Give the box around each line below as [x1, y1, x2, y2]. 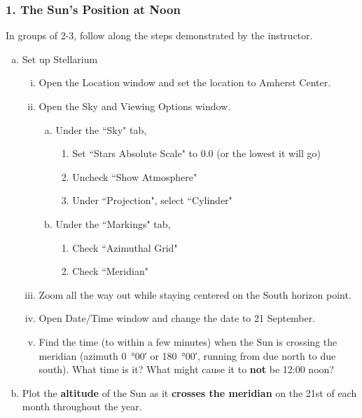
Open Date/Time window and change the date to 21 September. [39, 311, 316, 325]
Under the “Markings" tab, [55, 216, 171, 231]
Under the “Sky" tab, [55, 122, 147, 137]
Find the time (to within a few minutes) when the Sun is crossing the [39, 334, 337, 349]
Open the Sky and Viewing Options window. [39, 99, 231, 113]
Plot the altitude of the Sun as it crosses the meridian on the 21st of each [22, 385, 357, 400]
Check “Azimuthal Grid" [72, 240, 178, 255]
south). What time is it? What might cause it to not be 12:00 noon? [39, 362, 334, 377]
